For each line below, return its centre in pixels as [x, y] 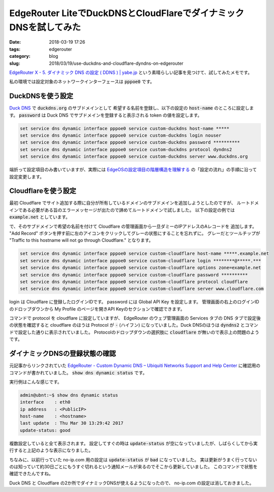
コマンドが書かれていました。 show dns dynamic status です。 [78, 372]
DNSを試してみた [45, 27]
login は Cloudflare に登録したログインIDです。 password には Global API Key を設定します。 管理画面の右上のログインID [134, 302]
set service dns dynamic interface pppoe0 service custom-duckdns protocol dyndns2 [126, 149]
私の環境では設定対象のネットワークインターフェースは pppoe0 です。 [82, 82]
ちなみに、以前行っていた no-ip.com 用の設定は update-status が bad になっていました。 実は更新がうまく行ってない [133, 459]
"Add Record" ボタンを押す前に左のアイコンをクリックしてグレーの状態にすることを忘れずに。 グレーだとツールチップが [135, 233]
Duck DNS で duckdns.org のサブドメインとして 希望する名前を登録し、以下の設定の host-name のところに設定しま [131, 108]
